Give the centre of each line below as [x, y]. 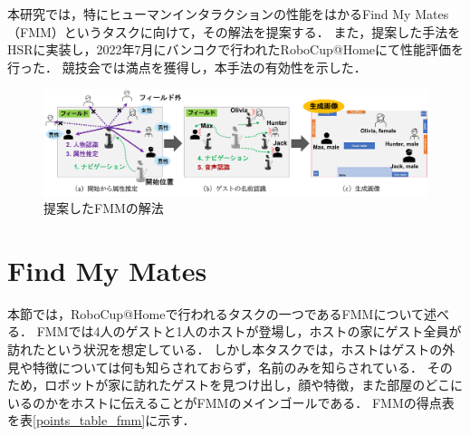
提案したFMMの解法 [104, 208]
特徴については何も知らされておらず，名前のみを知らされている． [228, 367]
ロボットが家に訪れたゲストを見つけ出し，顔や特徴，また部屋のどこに [254, 385]
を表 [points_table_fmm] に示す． [101, 420]
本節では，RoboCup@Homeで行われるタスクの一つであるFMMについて [216, 313]
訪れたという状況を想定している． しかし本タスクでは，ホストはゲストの [225, 349]
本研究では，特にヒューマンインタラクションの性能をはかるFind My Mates [228, 14]
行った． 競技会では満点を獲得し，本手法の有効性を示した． [187, 67]
